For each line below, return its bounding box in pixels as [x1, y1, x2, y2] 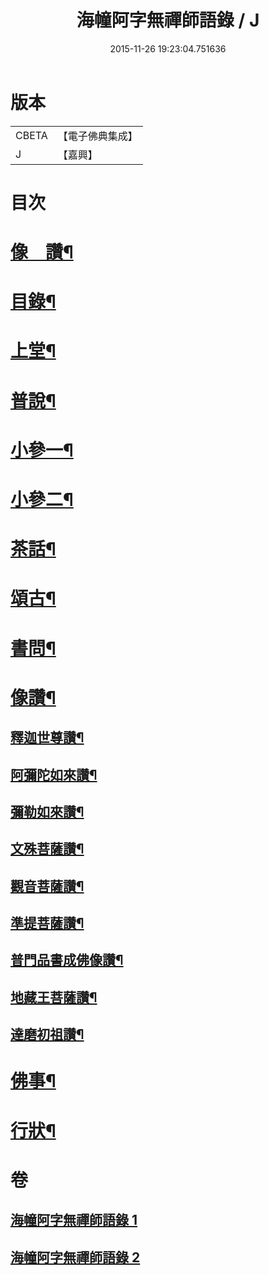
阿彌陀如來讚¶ [10, 766, 98, 783]
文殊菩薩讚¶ [10, 841, 85, 858]
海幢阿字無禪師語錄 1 [10, 1212, 138, 1229]
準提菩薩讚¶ [10, 915, 85, 932]
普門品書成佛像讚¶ [10, 952, 124, 969]
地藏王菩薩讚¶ [10, 989, 98, 1006]
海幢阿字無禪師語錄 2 [10, 1249, 141, 1266]
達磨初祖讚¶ [10, 1026, 85, 1043]
